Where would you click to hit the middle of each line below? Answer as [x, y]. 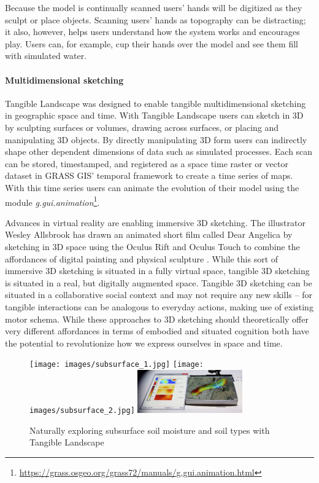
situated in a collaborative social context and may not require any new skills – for [159, 295]
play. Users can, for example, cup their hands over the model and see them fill [152, 43]
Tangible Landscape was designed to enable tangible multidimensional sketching [156, 103]
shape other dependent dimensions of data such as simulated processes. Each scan [159, 151]
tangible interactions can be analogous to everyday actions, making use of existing [159, 306]
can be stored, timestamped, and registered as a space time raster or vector [147, 163]
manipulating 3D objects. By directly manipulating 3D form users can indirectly [156, 139]
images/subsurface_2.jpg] [82, 410]
